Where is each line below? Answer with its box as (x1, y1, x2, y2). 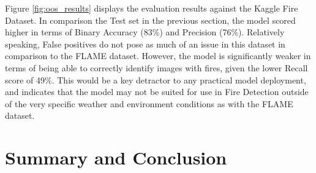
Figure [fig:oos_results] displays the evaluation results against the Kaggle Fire (5, 2, 298, 14)
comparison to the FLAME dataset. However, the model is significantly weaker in (5, 49, 311, 62)
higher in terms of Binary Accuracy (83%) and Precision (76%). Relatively (5, 26, 285, 38)
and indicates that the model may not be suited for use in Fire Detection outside (5, 85, 309, 98)
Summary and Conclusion (5, 145, 227, 170)
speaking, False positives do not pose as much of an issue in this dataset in (5, 37, 285, 50)
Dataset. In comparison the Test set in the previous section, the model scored (5, 13, 296, 26)
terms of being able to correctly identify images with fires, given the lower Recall (5, 61, 308, 74)
